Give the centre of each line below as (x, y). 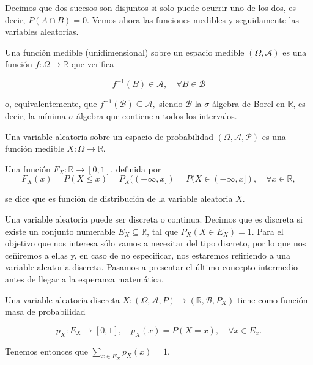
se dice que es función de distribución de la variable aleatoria (119, 198)
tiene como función (272, 299)
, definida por (136, 168)
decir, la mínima (35, 116)
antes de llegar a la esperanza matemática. (84, 279)
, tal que (163, 231)
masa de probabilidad (45, 312)
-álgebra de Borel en (247, 104)
